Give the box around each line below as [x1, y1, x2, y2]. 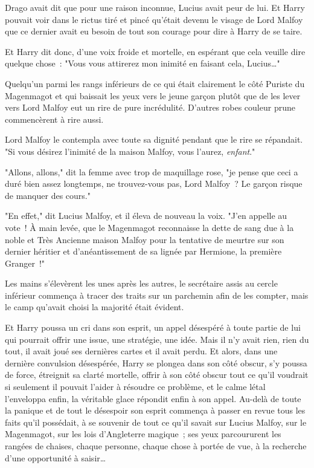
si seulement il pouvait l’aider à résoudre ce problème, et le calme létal [5, 380, 266, 393]
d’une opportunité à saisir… [5, 451, 106, 464]
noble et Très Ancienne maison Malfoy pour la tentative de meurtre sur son [5, 233, 284, 245]
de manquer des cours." [5, 189, 91, 201]
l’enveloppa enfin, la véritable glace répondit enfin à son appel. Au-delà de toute [5, 392, 301, 405]
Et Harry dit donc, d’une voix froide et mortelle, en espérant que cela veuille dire [5, 45, 306, 57]
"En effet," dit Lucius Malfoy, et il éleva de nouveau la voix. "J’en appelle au [5, 209, 287, 222]
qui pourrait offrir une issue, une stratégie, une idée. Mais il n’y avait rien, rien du [5, 333, 309, 345]
